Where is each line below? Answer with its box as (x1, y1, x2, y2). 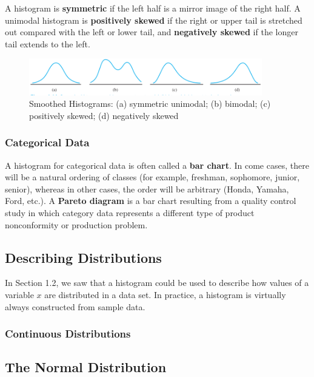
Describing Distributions (5, 248, 162, 267)
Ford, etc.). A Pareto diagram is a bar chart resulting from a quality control (5, 194, 296, 207)
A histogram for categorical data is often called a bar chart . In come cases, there (5, 158, 309, 171)
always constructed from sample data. (5, 300, 145, 313)
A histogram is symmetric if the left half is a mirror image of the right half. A (5, 2, 301, 14)
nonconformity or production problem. (5, 218, 148, 231)
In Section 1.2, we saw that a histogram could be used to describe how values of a (5, 276, 309, 289)
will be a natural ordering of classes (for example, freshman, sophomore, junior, (5, 171, 300, 183)
